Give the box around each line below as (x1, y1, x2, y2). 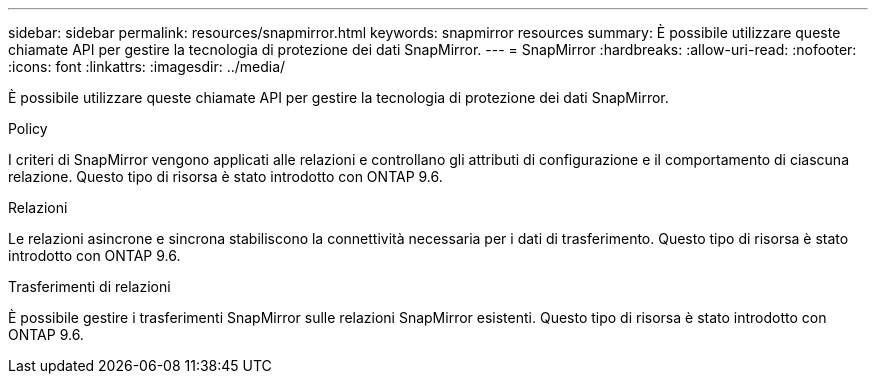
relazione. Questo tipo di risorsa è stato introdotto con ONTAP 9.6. (8, 168, 443, 185)
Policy (8, 120, 48, 137)
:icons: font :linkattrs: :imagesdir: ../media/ (8, 58, 286, 75)
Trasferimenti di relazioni (8, 278, 171, 295)
